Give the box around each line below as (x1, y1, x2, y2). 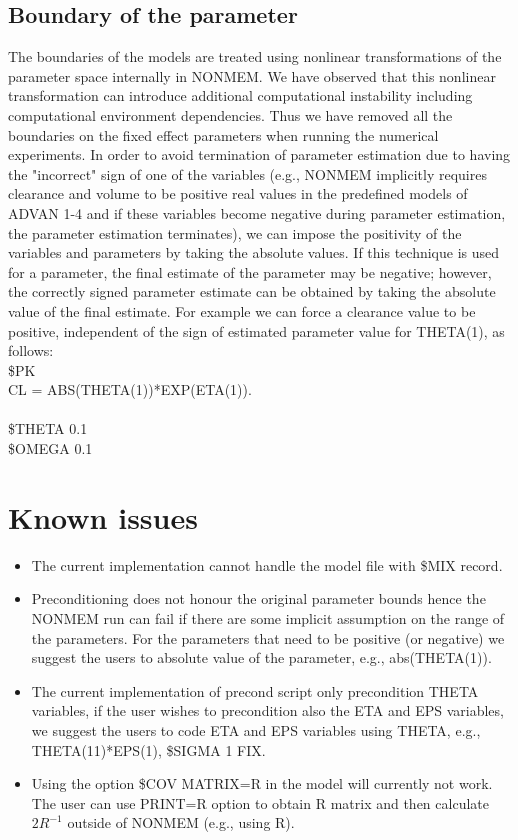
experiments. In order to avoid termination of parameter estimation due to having (8, 144, 511, 165)
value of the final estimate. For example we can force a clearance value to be (8, 300, 476, 321)
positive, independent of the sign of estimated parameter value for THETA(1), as (8, 320, 505, 341)
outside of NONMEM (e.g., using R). (67, 812, 295, 833)
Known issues (8, 496, 198, 537)
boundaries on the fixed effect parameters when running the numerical (8, 124, 439, 145)
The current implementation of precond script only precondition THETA (31, 680, 479, 701)
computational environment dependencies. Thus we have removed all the (8, 104, 453, 125)
